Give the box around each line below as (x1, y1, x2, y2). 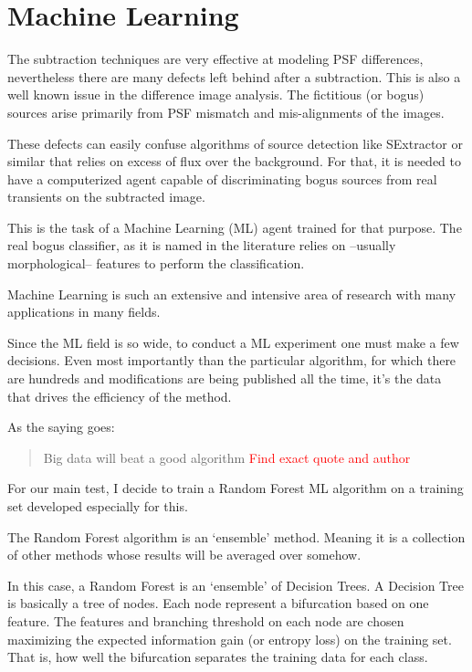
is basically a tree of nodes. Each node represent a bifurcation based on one (7, 593, 429, 613)
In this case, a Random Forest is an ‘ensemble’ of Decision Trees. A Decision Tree (7, 575, 464, 594)
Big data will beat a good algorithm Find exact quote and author (43, 447, 411, 467)
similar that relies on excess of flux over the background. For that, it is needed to (7, 152, 461, 171)
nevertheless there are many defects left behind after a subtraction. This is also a (7, 67, 461, 86)
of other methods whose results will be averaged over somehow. (7, 545, 362, 564)
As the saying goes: (7, 417, 115, 436)
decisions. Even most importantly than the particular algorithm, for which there (7, 351, 456, 370)
